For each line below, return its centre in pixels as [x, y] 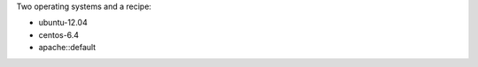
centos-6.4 [59, 34]
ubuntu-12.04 [63, 23]
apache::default [67, 48]
